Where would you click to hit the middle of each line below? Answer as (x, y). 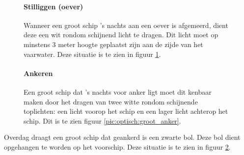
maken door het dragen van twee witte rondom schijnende (111, 101)
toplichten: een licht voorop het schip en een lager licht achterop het (126, 111)
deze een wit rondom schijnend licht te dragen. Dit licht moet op (121, 35)
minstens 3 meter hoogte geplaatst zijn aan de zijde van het (113, 44)
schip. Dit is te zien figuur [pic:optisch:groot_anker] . (102, 120)
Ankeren (38, 73)
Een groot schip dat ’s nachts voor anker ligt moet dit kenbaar (118, 91)
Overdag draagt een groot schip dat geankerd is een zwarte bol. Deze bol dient (122, 137)
